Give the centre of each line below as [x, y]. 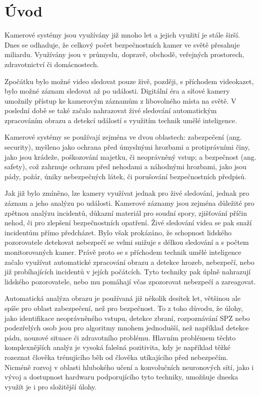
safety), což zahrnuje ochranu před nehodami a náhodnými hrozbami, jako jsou [126, 166]
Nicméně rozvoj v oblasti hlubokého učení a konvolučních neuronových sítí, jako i [129, 367]
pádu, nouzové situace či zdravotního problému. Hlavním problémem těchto [120, 337]
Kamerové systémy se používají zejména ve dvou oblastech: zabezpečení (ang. [123, 137]
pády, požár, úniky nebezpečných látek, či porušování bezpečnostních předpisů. [125, 176]
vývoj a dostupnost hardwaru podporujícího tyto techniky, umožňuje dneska [121, 377]
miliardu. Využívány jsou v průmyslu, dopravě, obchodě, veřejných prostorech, [124, 54]
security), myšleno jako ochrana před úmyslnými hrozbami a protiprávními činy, [127, 147]
